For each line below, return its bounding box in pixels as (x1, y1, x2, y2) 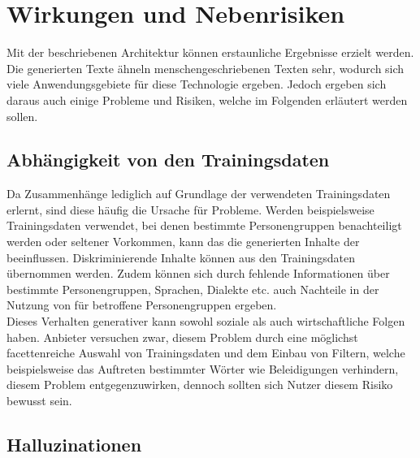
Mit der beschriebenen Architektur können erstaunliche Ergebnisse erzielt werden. (6, 44, 414, 61)
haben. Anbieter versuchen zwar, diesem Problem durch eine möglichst (6, 328, 358, 345)
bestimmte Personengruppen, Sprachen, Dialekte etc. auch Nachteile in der (6, 280, 379, 297)
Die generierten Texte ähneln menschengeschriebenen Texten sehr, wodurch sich (6, 59, 405, 76)
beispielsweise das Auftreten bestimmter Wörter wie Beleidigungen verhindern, (6, 360, 399, 377)
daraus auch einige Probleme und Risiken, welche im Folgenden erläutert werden (6, 91, 408, 108)
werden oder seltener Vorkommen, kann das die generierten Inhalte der (6, 233, 360, 250)
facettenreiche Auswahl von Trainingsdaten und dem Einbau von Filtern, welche (6, 344, 405, 361)
